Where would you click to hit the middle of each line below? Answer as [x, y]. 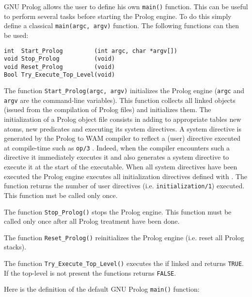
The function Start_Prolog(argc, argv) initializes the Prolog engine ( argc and [124, 91]
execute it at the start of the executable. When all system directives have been [121, 167]
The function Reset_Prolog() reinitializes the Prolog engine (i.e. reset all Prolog [124, 237]
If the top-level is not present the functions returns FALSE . [90, 272]
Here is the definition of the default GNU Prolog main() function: [102, 289]
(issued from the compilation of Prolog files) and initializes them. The [108, 109]
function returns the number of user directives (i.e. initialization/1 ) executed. [124, 186]
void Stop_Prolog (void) [60, 59]
